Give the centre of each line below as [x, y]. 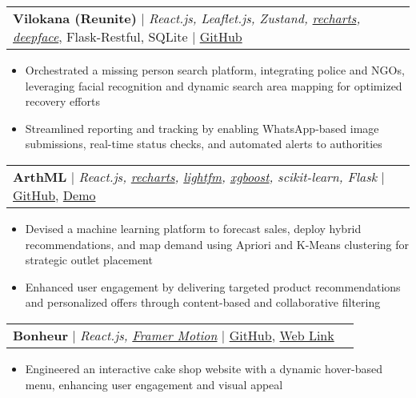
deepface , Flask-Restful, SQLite [100, 36]
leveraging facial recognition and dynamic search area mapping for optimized [214, 85]
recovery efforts [62, 101]
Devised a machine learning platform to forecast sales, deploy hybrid [193, 228]
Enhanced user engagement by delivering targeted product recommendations [213, 286]
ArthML [40, 176]
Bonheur [40, 335]
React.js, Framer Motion [149, 335]
